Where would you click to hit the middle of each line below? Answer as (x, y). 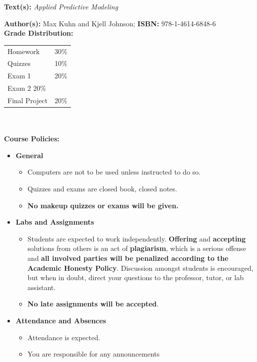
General (30, 155)
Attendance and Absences (61, 320)
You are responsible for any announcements (94, 354)
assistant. (42, 287)
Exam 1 (19, 76)
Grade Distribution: (39, 33)
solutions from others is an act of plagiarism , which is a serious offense (137, 248)
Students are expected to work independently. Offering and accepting (137, 238)
